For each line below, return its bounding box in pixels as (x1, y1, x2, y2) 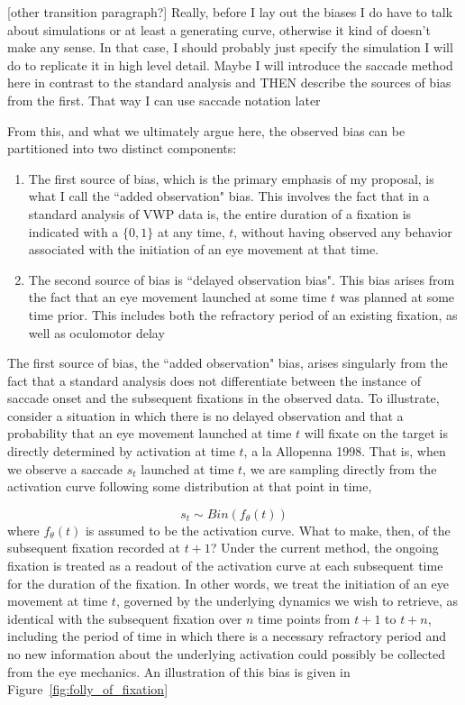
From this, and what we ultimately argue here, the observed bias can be (7, 121, 406, 140)
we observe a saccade (7, 459, 123, 478)
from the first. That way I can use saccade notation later (7, 90, 321, 109)
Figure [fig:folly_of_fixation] (7, 680, 169, 699)
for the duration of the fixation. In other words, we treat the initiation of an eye (7, 573, 449, 592)
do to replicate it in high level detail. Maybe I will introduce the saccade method (7, 55, 453, 74)
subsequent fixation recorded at (7, 538, 180, 557)
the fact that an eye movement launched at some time (28, 288, 327, 307)
